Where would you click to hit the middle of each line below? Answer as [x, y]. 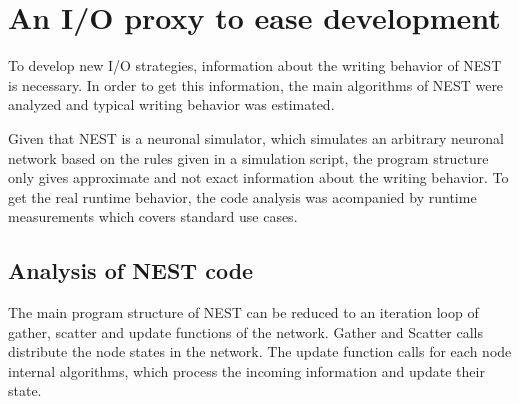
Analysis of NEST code [131, 270]
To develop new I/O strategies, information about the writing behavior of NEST [255, 65]
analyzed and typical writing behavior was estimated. [171, 104]
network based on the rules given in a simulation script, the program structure [248, 157]
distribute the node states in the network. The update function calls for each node [260, 351]
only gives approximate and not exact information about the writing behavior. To [258, 177]
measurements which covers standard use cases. [153, 216]
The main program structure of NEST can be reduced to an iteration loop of [243, 312]
